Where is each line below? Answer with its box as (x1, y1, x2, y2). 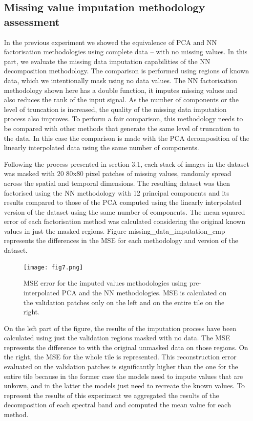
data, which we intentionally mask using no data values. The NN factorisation (4, 75, 237, 85)
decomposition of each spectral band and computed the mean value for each (4, 399, 231, 410)
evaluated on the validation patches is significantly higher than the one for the (4, 361, 238, 372)
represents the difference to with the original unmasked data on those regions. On (4, 342, 248, 352)
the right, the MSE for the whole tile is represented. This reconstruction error (4, 352, 237, 362)
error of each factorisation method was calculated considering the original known (4, 216, 245, 226)
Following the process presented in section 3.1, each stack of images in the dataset (4, 158, 250, 169)
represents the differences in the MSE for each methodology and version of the (4, 235, 238, 245)
